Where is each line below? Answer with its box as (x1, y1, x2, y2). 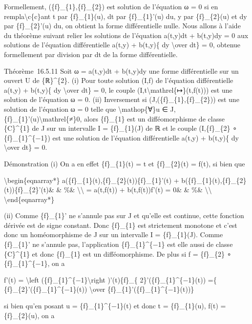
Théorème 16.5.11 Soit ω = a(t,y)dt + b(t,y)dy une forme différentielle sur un (4, 65, 239, 76)
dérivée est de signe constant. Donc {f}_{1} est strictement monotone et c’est (4, 220, 237, 230)
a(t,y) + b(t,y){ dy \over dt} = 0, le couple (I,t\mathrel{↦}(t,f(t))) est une (4, 84, 232, 95)
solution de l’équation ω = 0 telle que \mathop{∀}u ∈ (4, 103, 168, 114)
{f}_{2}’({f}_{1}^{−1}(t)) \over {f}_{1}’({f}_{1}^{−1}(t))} (4, 284, 194, 294)
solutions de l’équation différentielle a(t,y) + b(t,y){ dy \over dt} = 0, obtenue (4, 40, 241, 50)
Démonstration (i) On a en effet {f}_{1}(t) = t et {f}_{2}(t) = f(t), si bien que (4, 158, 245, 168)
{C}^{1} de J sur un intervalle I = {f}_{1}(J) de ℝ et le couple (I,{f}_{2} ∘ (4, 123, 237, 133)
